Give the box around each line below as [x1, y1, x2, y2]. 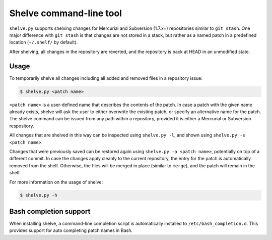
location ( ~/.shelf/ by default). [9, 39, 78, 45]
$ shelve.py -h [20, 193, 57, 198]
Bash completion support [9, 207, 91, 216]
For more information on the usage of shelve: [9, 179, 103, 185]
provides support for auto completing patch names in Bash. [9, 227, 133, 233]
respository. [9, 123, 34, 129]
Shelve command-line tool [9, 8, 122, 19]
